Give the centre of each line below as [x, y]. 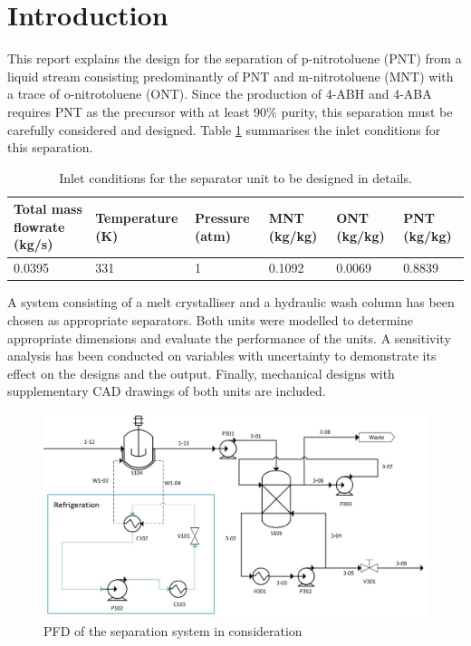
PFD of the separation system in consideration [173, 631]
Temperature [137, 218]
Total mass [48, 209]
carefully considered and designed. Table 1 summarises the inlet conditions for [224, 129]
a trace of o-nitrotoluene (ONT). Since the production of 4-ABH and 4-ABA [220, 94]
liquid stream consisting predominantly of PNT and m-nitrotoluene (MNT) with [231, 76]
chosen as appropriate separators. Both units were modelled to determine [211, 320]
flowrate [39, 226]
